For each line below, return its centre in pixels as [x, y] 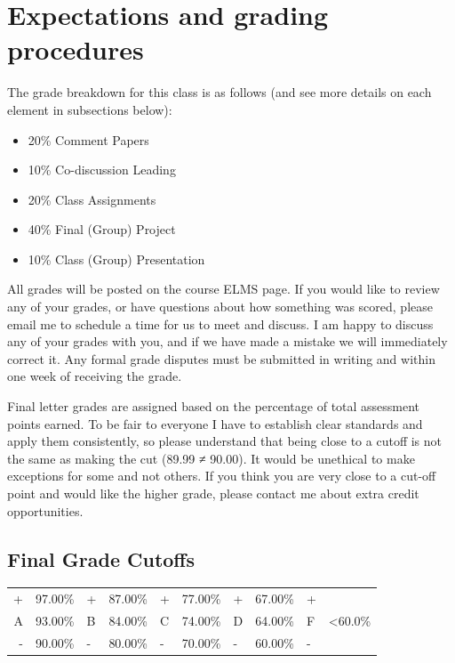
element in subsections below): [90, 109]
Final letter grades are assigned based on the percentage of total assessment [214, 406]
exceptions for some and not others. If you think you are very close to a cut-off [222, 476]
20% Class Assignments [92, 199]
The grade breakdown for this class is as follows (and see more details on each [220, 92]
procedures [76, 49]
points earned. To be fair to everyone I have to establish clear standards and [215, 423]
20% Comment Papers [88, 139]
